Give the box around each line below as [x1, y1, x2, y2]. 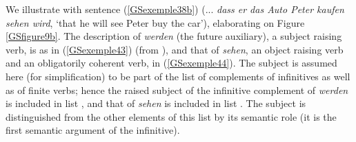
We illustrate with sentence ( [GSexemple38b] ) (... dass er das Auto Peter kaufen [6, 2, 344, 16]
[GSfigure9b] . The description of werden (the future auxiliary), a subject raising [6, 29, 342, 43]
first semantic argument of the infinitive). [6, 123, 180, 137]
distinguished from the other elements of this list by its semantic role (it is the [6, 109, 337, 123]
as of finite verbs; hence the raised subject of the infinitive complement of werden [6, 82, 348, 97]
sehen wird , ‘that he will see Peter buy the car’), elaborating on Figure [6, 15, 305, 29]
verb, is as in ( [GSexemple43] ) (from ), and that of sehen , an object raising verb [6, 42, 344, 56]
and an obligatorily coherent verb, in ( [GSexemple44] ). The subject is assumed [6, 56, 337, 70]
